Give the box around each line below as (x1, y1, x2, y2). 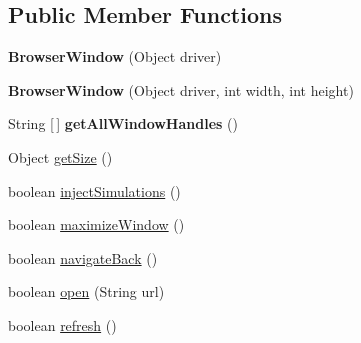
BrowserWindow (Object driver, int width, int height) (8, 79, 354, 100)
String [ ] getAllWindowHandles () (8, 113, 238, 134)
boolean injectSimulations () (8, 180, 181, 201)
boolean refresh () (8, 314, 117, 335)
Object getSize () (8, 146, 113, 167)
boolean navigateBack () (8, 247, 158, 268)
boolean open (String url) (8, 281, 165, 302)
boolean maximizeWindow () (8, 214, 185, 235)
